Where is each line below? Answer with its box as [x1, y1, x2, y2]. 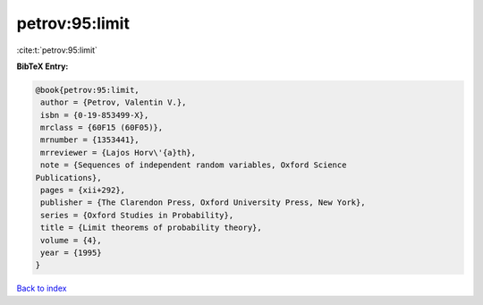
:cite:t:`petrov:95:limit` [16, 45, 98, 55]
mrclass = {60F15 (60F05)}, [40, 123, 164, 133]
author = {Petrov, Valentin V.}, [40, 97, 187, 107]
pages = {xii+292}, [40, 185, 125, 196]
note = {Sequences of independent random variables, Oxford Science [40, 160, 347, 170]
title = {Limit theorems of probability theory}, [40, 223, 263, 233]
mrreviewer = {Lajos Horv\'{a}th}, [40, 148, 197, 157]
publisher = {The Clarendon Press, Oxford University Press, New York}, [40, 198, 366, 208]
